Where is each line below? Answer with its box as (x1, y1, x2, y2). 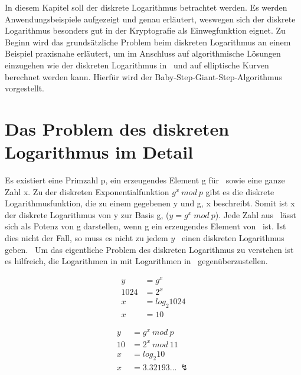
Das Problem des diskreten (5, 116, 230, 140)
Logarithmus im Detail (5, 140, 194, 164)
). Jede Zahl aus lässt (215, 208, 297, 221)
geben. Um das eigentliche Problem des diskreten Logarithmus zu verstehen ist (5, 243, 294, 255)
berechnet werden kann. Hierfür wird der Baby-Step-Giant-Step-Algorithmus (5, 70, 282, 83)
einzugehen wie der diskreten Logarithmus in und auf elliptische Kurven (5, 58, 269, 71)
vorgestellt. (5, 82, 45, 94)
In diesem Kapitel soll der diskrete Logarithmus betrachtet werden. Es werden (5, 1, 287, 13)
